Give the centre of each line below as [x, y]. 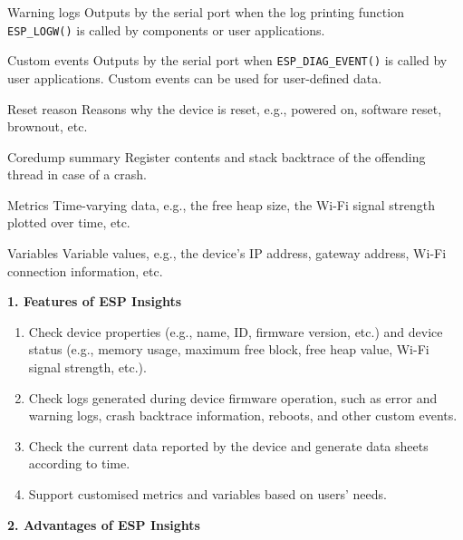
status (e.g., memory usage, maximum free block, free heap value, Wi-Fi [229, 349]
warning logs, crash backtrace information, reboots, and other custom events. [243, 415]
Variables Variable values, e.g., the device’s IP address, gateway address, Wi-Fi [227, 253]
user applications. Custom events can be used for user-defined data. [195, 77]
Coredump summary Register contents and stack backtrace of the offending [217, 156]
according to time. [79, 463]
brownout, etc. [48, 126]
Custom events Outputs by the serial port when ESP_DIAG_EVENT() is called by [227, 60]
